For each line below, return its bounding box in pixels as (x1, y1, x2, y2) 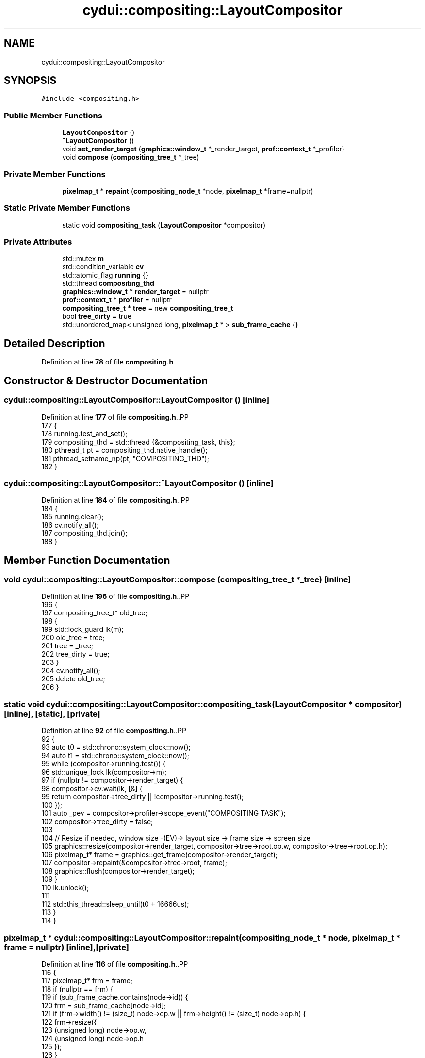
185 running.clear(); (41, 512, 104, 521)
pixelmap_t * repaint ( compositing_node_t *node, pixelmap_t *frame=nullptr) (62, 186, 313, 195)
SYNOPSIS (4, 74, 57, 87)
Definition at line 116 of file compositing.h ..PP (41, 959, 188, 968)
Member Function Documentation (4, 554, 170, 566)
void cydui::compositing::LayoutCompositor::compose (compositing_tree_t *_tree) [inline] (4, 575, 351, 585)
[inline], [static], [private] (4, 709, 100, 719)
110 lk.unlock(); (41, 883, 89, 892)
